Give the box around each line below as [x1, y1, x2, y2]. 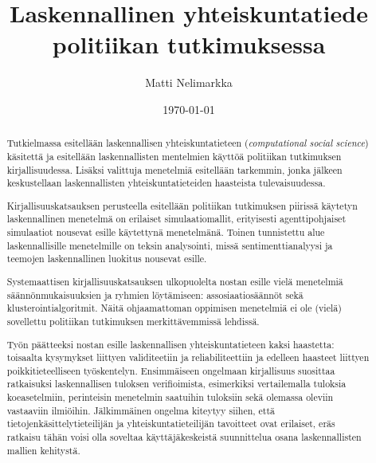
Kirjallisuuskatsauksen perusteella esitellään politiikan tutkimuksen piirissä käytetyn [6, 198, 358, 212]
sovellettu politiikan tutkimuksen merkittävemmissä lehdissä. [6, 314, 260, 328]
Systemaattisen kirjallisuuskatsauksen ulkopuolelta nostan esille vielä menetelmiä [6, 274, 343, 288]
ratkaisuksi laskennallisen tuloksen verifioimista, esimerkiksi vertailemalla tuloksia [6, 377, 347, 390]
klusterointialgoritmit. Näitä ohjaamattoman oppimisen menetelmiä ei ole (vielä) [6, 301, 342, 315]
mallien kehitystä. [6, 443, 80, 457]
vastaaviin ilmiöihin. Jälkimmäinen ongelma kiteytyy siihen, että [6, 403, 276, 417]
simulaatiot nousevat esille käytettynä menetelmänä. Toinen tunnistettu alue [6, 226, 325, 239]
